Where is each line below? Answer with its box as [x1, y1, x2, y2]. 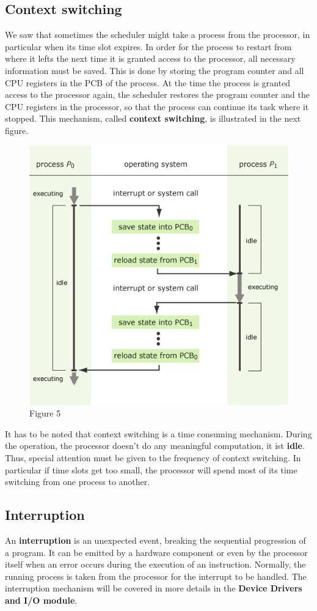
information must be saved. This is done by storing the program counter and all [5, 64, 304, 76]
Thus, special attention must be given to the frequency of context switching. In [5, 451, 301, 464]
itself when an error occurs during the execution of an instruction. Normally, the [5, 558, 306, 571]
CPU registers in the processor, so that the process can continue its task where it [5, 100, 309, 113]
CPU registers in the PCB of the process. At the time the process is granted [5, 76, 291, 89]
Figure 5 [29, 407, 61, 420]
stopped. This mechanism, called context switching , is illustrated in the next [5, 112, 301, 125]
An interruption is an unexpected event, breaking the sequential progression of [5, 533, 306, 546]
